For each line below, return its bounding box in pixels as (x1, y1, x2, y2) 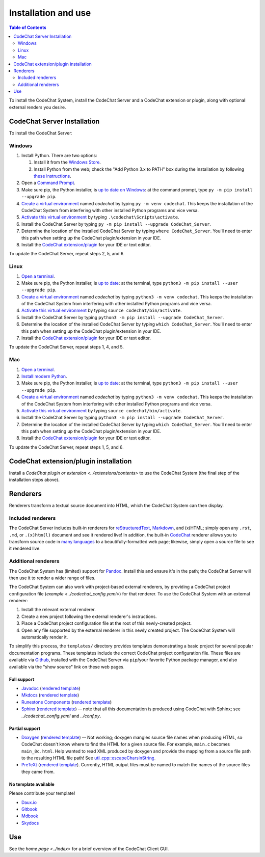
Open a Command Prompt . (21, 180, 76, 186)
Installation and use (9, 7, 91, 18)
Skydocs (21, 820, 39, 826)
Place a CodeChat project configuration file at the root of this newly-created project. (21, 620, 192, 626)
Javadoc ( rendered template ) (21, 685, 80, 691)
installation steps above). (9, 477, 60, 483)
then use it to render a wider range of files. (9, 575, 96, 581)
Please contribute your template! (9, 790, 76, 796)
